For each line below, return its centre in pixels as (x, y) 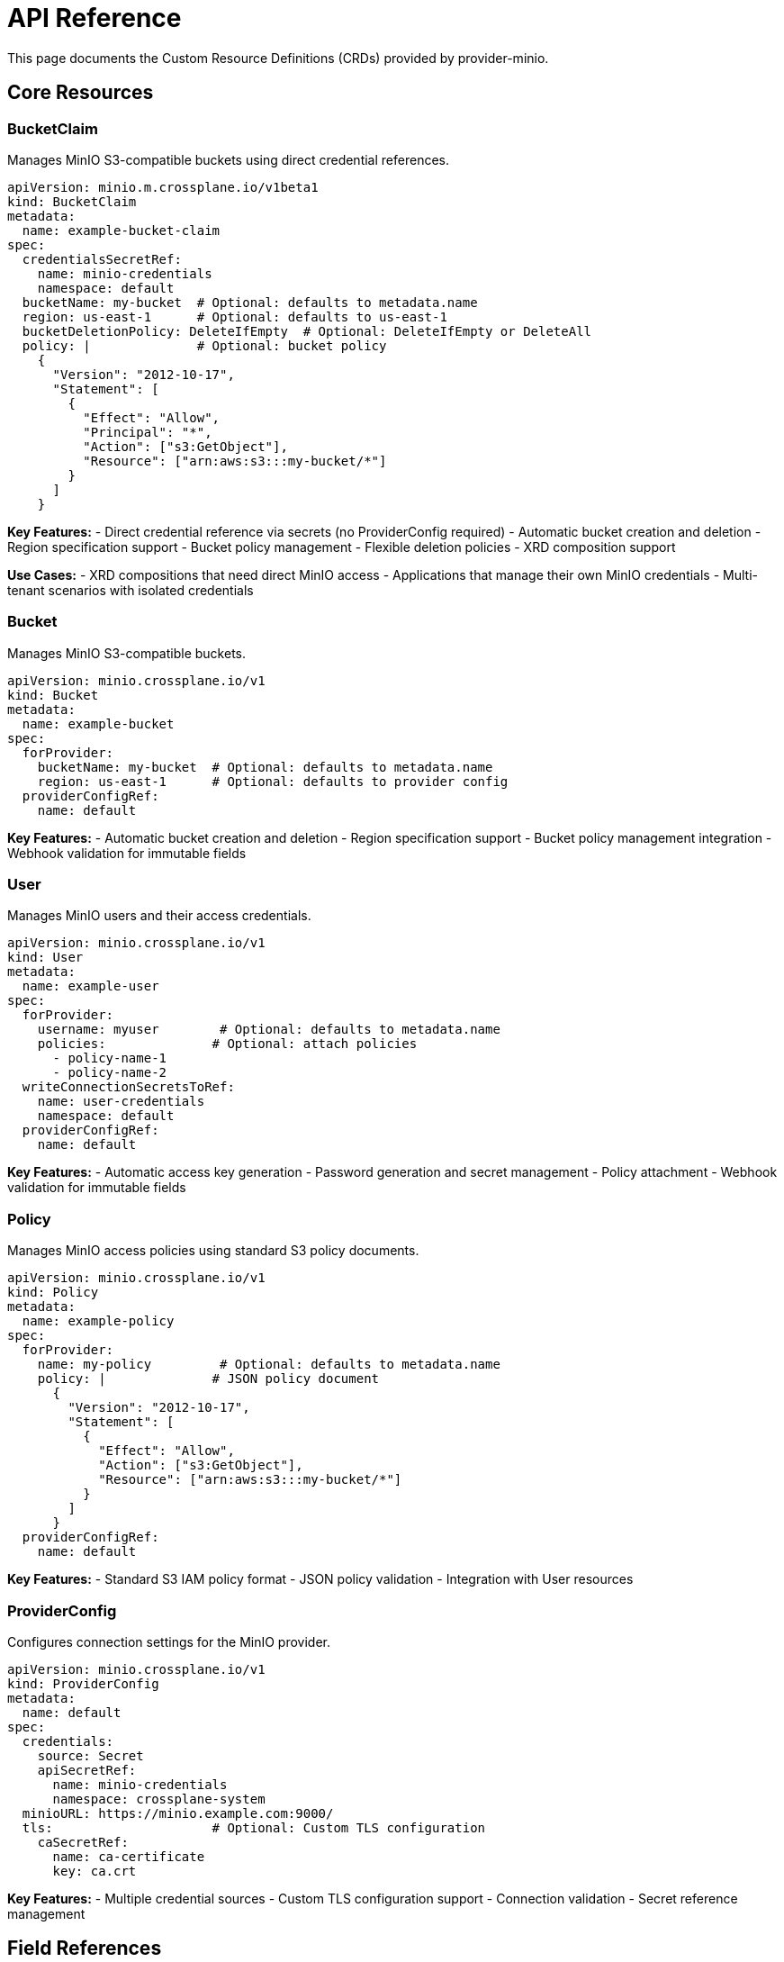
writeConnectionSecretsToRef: (128, 1087)
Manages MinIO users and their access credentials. (159, 916)
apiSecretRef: (87, 1770)
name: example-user (90, 986)
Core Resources (81, 93)
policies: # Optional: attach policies (227, 1044)
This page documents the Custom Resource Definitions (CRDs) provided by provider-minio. (278, 58)
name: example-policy (98, 1321)
